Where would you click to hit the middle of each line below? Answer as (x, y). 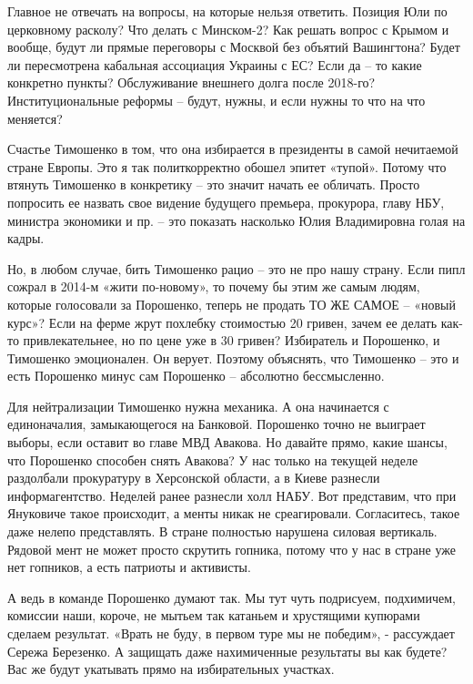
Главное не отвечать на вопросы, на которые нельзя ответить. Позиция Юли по (227, 11)
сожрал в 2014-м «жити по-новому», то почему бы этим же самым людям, (214, 286)
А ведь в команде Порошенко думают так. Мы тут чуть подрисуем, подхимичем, (231, 597)
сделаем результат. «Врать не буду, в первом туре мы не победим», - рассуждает (231, 633)
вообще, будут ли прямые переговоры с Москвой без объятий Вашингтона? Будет (234, 47)
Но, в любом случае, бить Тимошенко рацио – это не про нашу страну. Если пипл (236, 268)
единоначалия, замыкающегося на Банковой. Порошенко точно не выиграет (216, 424)
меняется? (35, 118)
